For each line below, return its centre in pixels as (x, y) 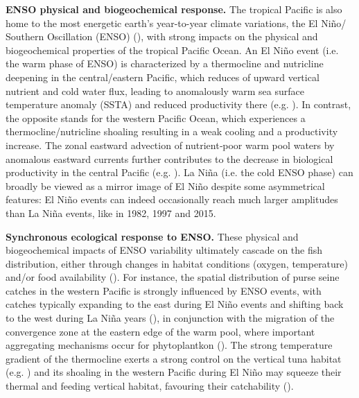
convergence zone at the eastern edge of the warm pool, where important (160, 331)
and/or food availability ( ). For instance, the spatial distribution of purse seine (173, 277)
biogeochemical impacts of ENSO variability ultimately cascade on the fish (164, 250)
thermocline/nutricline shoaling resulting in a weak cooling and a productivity (172, 131)
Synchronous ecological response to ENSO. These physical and (152, 236)
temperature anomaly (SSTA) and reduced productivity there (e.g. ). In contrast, (178, 104)
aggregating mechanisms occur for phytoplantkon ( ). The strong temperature (169, 345)
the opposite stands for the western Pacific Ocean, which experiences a (156, 118)
